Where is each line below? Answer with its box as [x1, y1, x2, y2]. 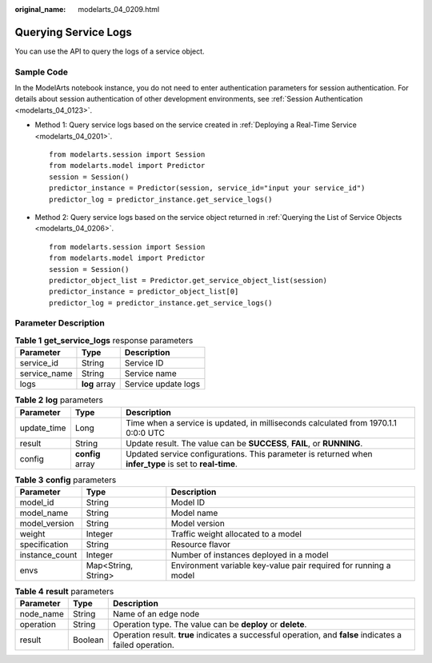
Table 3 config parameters [14, 474, 117, 485]
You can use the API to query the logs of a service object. [14, 46, 205, 56]
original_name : [14, 5, 66, 14]
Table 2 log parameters [14, 394, 104, 405]
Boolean [73, 634, 104, 645]
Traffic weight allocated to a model [170, 528, 302, 539]
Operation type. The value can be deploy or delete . [112, 619, 307, 630]
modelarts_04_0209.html [78, 5, 160, 14]
